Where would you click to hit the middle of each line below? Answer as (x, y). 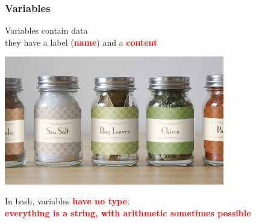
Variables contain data (46, 30)
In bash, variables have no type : (67, 201)
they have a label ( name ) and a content (81, 42)
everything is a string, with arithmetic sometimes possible (128, 212)
